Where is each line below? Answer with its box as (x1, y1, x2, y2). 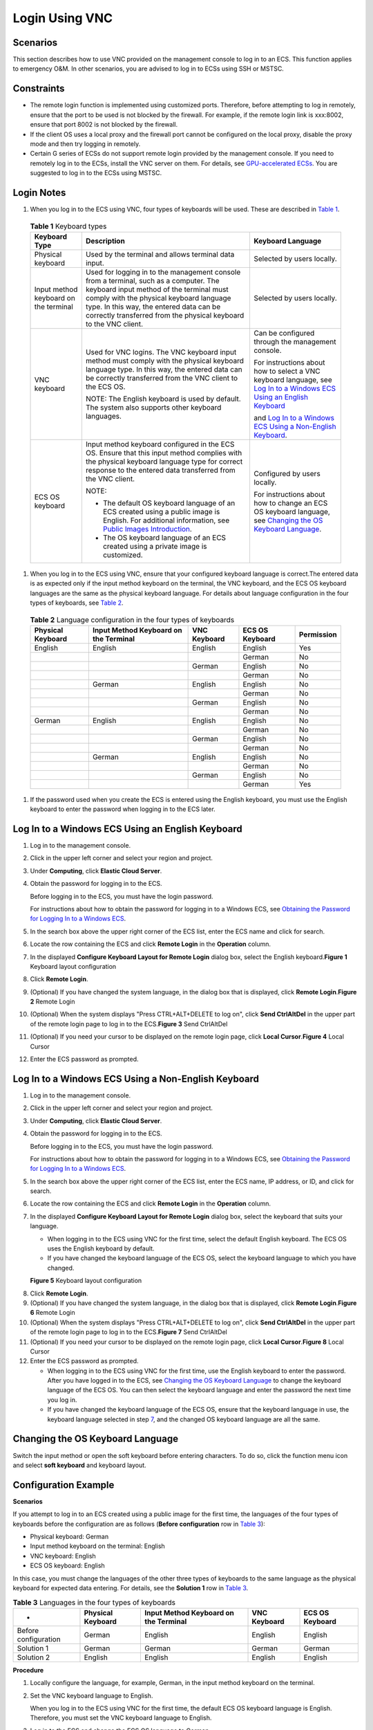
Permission (298, 630, 338, 639)
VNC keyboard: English (30, 1551, 96, 1560)
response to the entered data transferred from (85, 465, 236, 475)
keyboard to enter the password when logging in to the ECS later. (30, 805, 216, 813)
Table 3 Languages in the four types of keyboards (12, 1597, 176, 1607)
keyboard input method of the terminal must (85, 284, 229, 294)
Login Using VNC (12, 10, 113, 26)
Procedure (12, 1666, 44, 1674)
